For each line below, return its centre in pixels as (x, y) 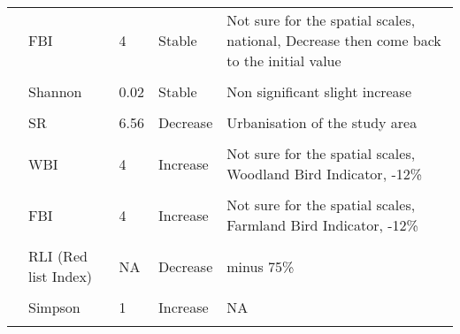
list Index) (61, 276)
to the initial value (284, 61)
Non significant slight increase (319, 91)
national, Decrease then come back (334, 40)
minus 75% (261, 266)
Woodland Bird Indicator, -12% (325, 174)
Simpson (54, 307)
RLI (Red (58, 256)
